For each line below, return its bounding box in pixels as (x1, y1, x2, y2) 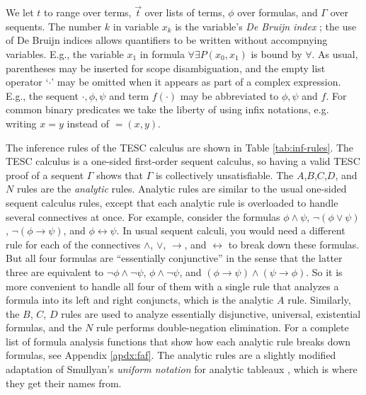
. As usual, (311, 47, 358, 61)
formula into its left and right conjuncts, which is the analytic (6, 292, 274, 307)
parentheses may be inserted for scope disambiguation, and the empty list (6, 60, 326, 75)
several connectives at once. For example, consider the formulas (6, 209, 280, 224)
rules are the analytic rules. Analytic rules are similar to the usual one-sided (16, 181, 347, 196)
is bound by (251, 47, 302, 61)
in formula (139, 47, 185, 61)
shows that (96, 167, 144, 182)
